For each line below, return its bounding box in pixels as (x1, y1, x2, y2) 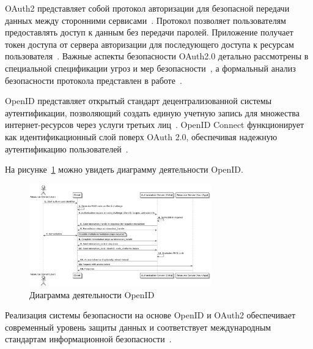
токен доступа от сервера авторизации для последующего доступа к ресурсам (5, 37, 294, 50)
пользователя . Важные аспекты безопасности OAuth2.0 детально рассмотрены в (5, 50, 309, 62)
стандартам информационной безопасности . (5, 332, 172, 345)
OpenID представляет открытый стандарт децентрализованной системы (5, 94, 272, 107)
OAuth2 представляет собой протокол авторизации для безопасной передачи (5, 2, 290, 14)
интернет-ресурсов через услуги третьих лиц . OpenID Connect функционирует (5, 118, 304, 131)
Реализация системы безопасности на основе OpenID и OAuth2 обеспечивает (5, 309, 296, 321)
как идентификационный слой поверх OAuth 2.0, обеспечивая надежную (5, 130, 278, 143)
